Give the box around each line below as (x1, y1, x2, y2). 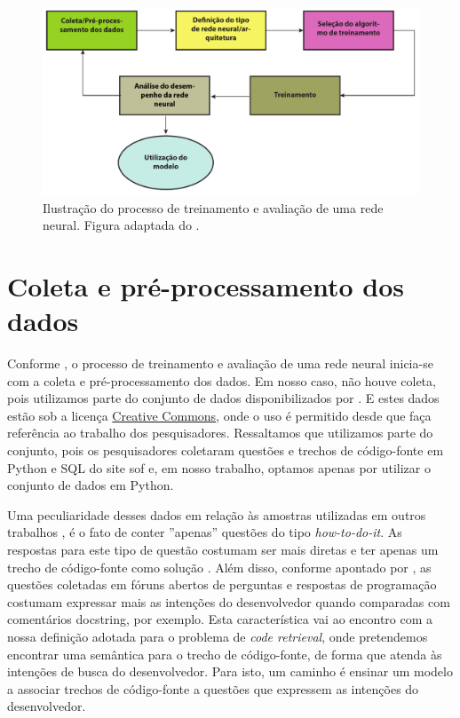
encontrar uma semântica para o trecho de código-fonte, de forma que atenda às (7, 644, 442, 663)
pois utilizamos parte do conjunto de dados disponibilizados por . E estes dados (7, 389, 440, 407)
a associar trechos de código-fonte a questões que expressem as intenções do (7, 679, 419, 698)
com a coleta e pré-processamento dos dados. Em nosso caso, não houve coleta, (7, 371, 436, 390)
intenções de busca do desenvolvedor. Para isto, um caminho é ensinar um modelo (7, 662, 453, 681)
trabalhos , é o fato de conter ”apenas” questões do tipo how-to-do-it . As (7, 523, 402, 541)
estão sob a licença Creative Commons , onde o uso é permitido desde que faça (7, 406, 432, 424)
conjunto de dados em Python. (7, 476, 174, 494)
